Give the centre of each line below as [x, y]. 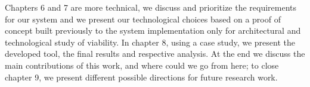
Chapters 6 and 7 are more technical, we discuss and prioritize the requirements [151, 7]
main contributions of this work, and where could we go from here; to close [142, 65]
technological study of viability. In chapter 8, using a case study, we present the [150, 42]
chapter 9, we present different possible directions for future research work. [141, 77]
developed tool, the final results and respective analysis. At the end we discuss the [155, 54]
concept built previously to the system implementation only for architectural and [153, 30]
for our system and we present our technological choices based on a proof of [143, 19]
